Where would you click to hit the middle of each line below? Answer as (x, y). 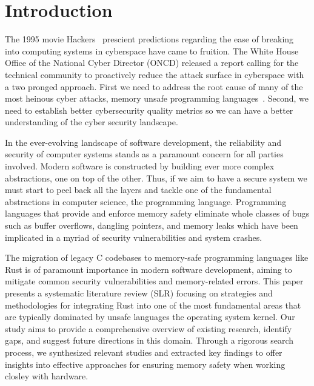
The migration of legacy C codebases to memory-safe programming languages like (157, 257)
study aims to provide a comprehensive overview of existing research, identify (149, 328)
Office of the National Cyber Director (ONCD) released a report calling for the (152, 63)
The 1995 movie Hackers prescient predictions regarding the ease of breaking (149, 39)
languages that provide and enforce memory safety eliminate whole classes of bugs (157, 213)
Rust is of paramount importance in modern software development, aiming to (149, 269)
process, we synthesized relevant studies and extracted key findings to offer (144, 352)
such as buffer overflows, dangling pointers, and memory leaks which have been (152, 225)
